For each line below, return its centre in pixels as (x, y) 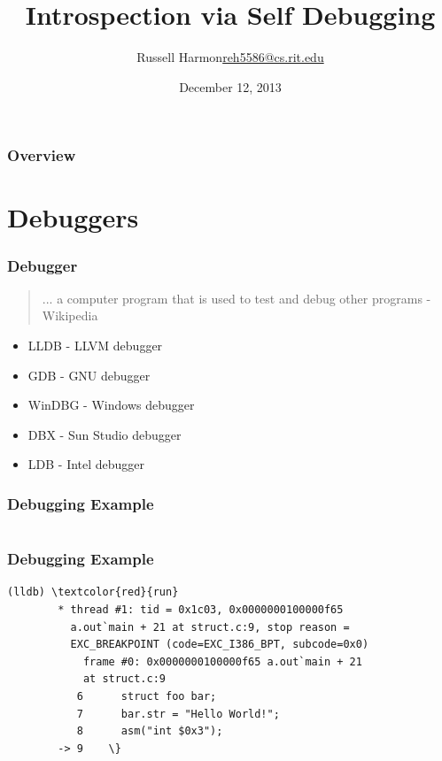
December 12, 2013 (230, 86)
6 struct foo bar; (147, 696)
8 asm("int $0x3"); (150, 731)
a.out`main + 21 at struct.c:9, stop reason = (210, 627)
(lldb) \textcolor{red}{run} (93, 592)
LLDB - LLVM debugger (95, 346)
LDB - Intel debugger (86, 464)
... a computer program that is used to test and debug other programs (232, 298)
